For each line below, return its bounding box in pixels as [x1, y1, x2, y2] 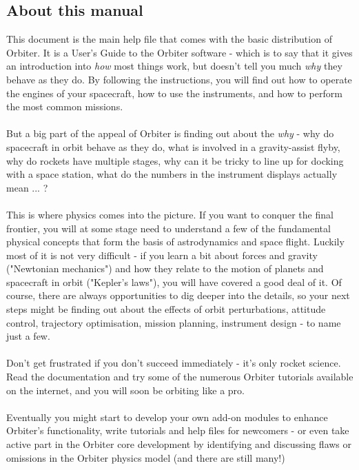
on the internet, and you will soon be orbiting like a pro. [6, 382, 245, 397]
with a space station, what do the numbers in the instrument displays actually [6, 167, 338, 181]
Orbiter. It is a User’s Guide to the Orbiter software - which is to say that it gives [6, 45, 353, 59]
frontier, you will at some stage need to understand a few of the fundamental [6, 221, 331, 235]
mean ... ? [6, 180, 48, 194]
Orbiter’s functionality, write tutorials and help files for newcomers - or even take [6, 423, 349, 438]
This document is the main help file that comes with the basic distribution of [6, 32, 332, 46]
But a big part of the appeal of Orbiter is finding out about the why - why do [6, 126, 334, 141]
